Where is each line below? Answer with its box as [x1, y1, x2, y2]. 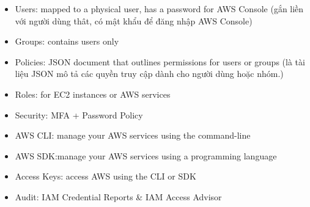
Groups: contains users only [15, 35, 119, 48]
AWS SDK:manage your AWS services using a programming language [15, 149, 277, 162]
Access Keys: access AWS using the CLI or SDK [15, 170, 196, 183]
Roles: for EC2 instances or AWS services [15, 87, 171, 100]
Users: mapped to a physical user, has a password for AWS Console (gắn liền [15, 2, 304, 15]
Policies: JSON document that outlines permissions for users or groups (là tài [15, 55, 305, 68]
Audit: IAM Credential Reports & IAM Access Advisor [15, 190, 222, 203]
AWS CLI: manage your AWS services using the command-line [15, 129, 251, 142]
